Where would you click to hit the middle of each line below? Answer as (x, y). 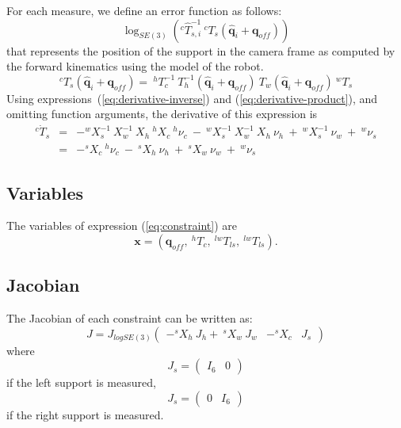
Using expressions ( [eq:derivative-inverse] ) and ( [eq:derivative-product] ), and (192, 98)
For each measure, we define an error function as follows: (144, 10)
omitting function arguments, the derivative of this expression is (162, 114)
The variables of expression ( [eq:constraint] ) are (122, 225)
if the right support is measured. (85, 415)
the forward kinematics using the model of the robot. (135, 66)
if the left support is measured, (81, 382)
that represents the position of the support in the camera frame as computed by (201, 50)
